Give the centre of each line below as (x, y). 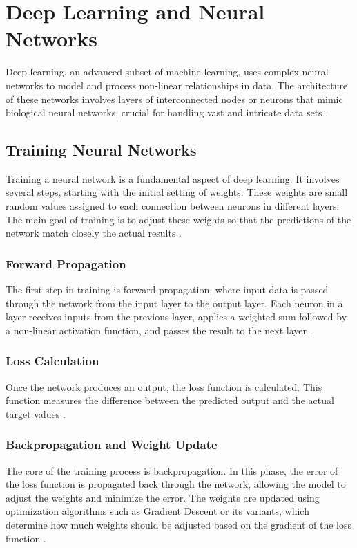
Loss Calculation (52, 361)
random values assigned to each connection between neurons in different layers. (173, 206)
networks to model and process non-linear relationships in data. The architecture (177, 85)
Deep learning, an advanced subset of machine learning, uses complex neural (167, 72)
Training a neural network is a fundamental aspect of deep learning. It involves (173, 178)
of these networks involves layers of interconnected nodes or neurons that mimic (174, 99)
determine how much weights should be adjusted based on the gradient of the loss (179, 525)
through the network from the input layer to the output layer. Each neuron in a (174, 303)
